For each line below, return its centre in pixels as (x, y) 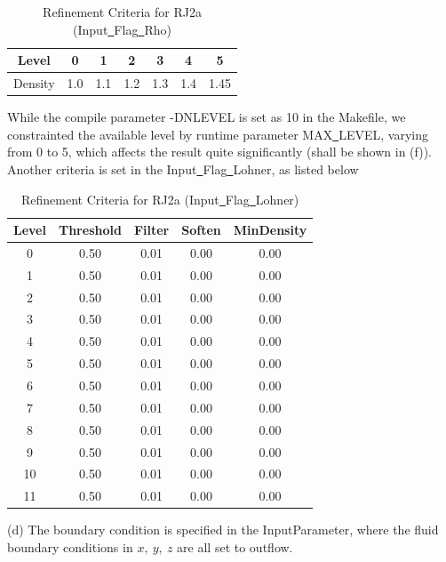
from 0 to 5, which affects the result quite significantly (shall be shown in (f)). (220, 152)
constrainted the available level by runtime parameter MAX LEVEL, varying (218, 134)
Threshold (90, 230)
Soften (201, 230)
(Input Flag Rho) (122, 29)
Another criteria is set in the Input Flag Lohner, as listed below (183, 169)
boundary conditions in (70, 546)
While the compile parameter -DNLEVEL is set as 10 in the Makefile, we (207, 117)
